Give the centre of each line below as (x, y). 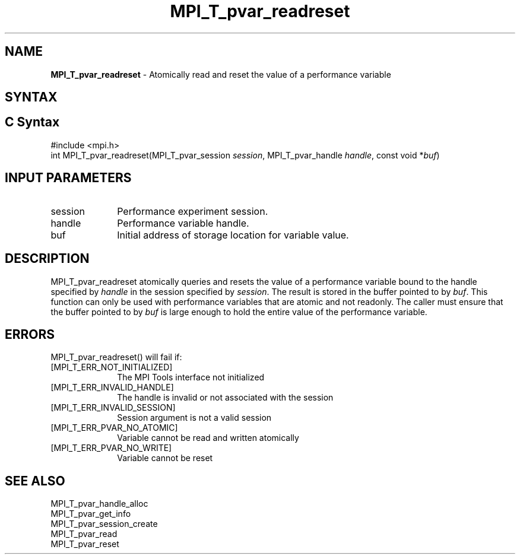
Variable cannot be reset (165, 458)
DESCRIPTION (47, 259)
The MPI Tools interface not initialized (191, 377)
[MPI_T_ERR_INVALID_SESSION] (113, 408)
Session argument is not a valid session (194, 418)
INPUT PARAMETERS (68, 178)
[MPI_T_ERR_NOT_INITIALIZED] (112, 367)
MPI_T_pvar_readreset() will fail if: (116, 357)
